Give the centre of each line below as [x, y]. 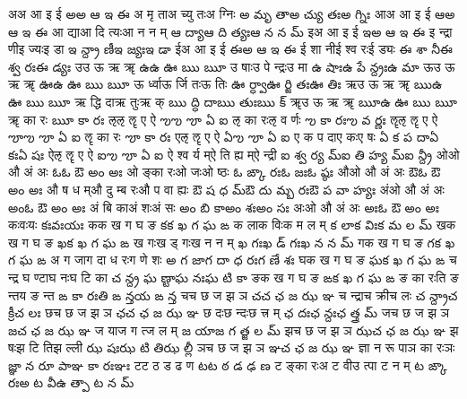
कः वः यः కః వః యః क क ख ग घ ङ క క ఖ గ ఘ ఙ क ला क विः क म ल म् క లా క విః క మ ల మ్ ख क [232, 225]
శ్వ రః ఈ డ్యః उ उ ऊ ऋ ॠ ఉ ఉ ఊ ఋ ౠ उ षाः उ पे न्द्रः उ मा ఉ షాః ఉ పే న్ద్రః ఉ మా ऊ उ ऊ [232, 66]
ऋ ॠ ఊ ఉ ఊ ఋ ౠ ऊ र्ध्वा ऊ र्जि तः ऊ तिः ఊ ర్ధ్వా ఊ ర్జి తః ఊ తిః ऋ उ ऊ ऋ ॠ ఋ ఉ [225, 84]
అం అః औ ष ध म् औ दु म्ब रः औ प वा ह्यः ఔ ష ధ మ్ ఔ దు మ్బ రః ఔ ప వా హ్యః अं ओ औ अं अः [226, 189]
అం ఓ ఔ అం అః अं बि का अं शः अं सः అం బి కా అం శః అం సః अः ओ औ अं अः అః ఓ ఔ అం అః [224, 207]
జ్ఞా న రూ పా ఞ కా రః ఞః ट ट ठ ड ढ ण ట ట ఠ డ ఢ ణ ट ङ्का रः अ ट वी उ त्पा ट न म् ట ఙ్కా [228, 364]
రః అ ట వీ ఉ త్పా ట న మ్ [71, 382]
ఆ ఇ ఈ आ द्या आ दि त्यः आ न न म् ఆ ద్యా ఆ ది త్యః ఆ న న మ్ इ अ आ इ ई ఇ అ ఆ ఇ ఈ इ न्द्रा [230, 31]
